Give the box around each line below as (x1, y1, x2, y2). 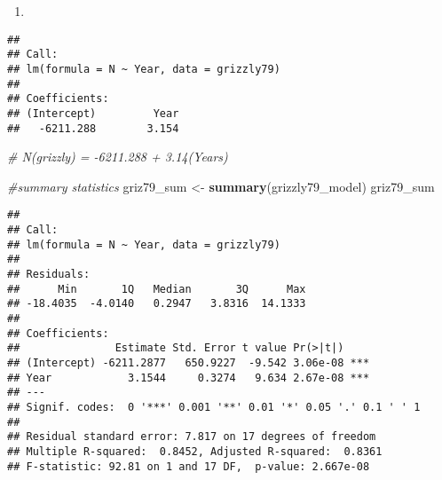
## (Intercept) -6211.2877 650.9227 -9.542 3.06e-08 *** (7, 356, 370, 369)
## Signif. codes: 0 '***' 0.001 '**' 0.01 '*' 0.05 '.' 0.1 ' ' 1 (7, 400, 421, 413)
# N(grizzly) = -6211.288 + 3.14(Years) (7, 147, 228, 166)
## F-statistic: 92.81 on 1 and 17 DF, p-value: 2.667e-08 (7, 460, 370, 473)
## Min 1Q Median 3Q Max (7, 282, 306, 295)
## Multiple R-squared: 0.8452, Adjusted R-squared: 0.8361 (7, 445, 383, 458)
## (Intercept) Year (7, 106, 179, 120)
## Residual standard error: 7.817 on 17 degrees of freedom (7, 430, 376, 444)
